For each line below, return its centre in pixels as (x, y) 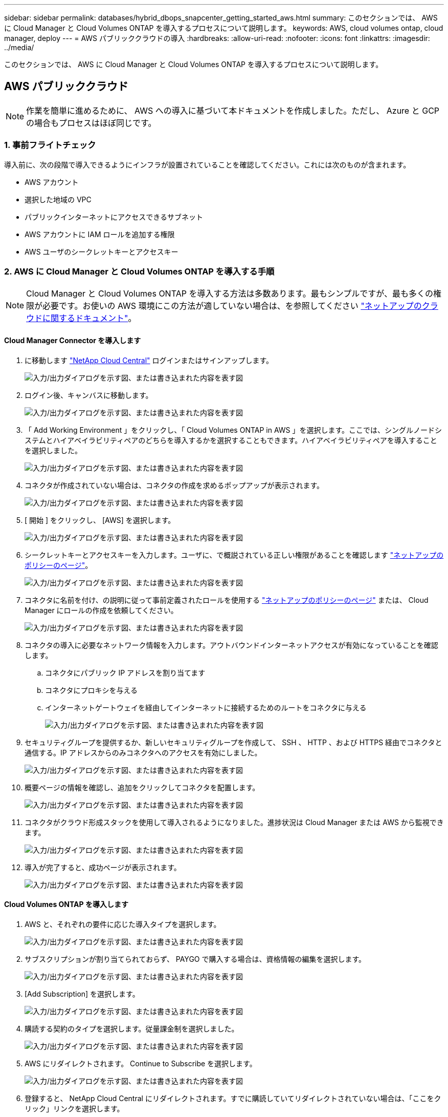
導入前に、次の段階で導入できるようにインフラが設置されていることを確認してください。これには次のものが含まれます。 (207, 164)
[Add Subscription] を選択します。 (82, 994)
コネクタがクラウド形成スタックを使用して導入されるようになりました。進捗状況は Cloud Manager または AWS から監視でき (234, 822)
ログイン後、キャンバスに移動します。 (89, 395)
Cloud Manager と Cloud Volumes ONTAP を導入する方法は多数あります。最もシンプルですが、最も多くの (230, 294)
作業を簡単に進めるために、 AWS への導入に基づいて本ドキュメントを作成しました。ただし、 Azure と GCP (233, 110)
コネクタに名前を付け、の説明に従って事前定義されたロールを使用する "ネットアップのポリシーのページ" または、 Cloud (227, 600)
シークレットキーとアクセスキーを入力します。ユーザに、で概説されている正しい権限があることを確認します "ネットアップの (234, 555)
